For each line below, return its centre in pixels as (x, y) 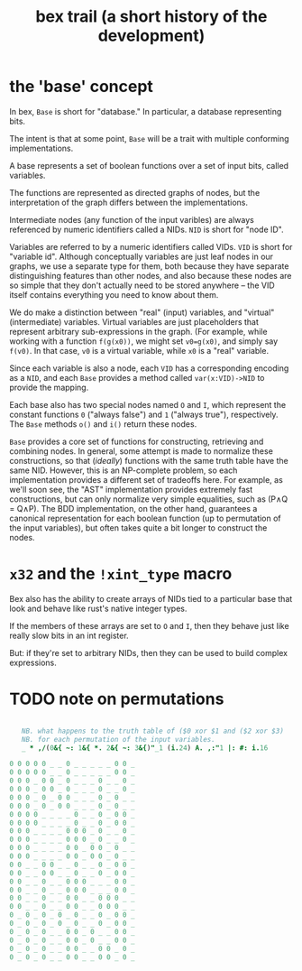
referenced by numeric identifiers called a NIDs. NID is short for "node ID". (146, 229)
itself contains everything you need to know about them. (114, 294)
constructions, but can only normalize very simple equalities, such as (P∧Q (149, 499)
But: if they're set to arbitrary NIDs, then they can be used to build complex (149, 652)
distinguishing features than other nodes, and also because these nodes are (151, 275)
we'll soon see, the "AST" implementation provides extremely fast (131, 489)
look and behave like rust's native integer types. (98, 608)
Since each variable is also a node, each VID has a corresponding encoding (149, 368)
